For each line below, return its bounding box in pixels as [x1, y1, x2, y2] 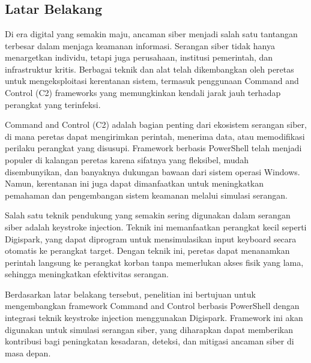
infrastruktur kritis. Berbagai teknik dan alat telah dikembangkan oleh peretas [5, 62, 294, 75]
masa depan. [5, 346, 51, 359]
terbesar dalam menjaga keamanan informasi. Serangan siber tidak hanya [5, 39, 276, 52]
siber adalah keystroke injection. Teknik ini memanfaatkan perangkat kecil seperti [5, 220, 307, 233]
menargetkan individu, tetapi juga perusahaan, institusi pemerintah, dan [5, 51, 273, 64]
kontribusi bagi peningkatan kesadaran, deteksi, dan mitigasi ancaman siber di [5, 335, 294, 347]
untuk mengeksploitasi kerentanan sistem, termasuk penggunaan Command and [5, 74, 299, 87]
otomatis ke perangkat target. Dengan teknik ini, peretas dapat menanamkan [5, 244, 290, 257]
